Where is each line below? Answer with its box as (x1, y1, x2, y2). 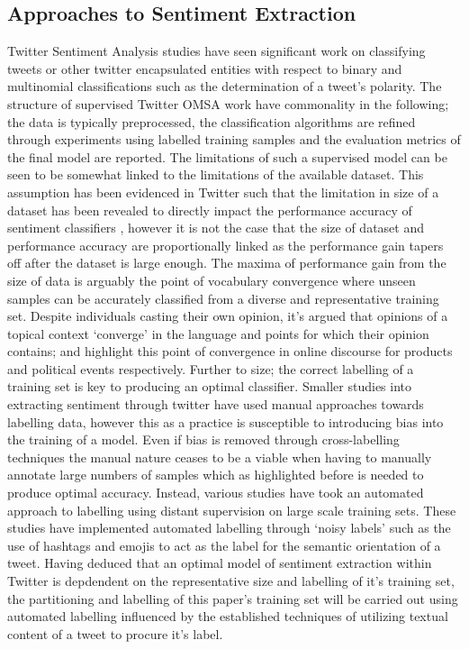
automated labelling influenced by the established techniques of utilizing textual (7, 607, 448, 626)
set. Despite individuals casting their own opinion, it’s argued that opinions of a (7, 306, 448, 325)
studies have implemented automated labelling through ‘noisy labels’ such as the (7, 518, 451, 537)
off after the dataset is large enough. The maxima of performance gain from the (7, 253, 446, 272)
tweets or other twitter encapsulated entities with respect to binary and (7, 59, 402, 78)
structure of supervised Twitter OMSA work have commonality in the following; (7, 94, 449, 113)
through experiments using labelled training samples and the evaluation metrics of (7, 130, 461, 149)
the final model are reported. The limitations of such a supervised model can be (7, 147, 447, 166)
